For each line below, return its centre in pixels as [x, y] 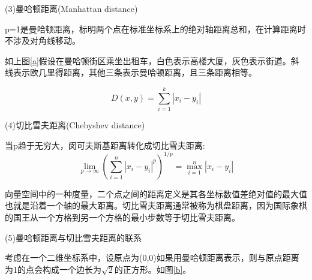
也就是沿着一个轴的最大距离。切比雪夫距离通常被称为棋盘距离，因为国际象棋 [156, 205]
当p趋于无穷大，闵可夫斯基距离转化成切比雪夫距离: [105, 145]
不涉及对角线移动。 [43, 40]
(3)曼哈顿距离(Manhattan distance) [71, 8]
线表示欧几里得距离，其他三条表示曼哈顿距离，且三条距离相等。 [131, 72]
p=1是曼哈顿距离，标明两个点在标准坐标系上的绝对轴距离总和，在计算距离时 [155, 28]
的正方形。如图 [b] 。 [153, 269]
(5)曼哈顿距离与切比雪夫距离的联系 [73, 237]
